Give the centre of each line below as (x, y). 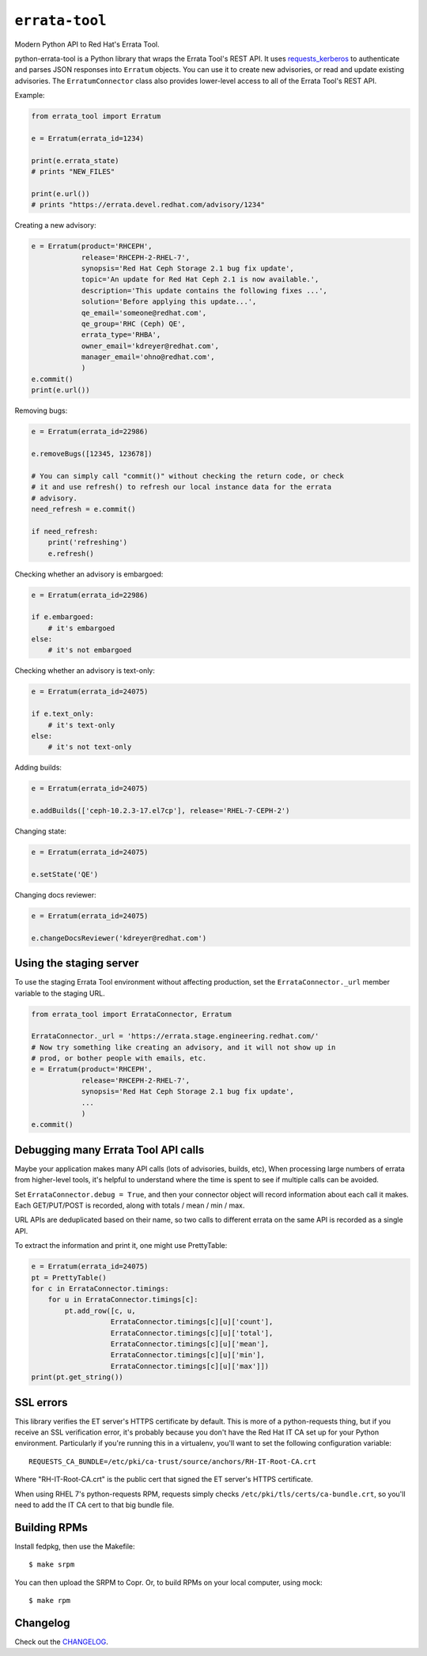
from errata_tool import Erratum (96, 116)
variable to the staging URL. (60, 993)
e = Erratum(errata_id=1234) (88, 138)
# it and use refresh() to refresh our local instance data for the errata (181, 487)
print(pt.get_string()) (77, 1377)
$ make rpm (50, 1601)
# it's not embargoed (90, 650)
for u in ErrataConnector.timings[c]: (123, 1300)
